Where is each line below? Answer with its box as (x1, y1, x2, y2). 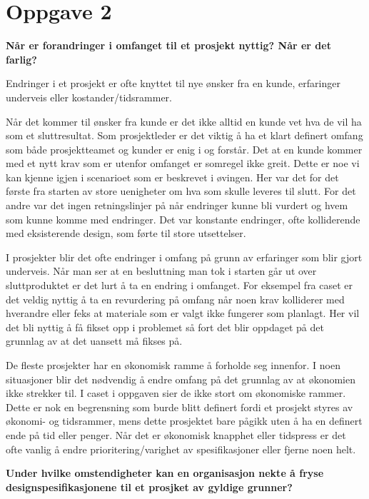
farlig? (6, 51, 37, 66)
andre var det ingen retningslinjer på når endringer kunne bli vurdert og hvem (6, 198, 348, 213)
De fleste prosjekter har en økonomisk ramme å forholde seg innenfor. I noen (6, 358, 340, 372)
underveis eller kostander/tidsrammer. (6, 89, 172, 104)
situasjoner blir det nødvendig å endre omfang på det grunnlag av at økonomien (6, 371, 355, 386)
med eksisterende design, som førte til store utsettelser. (6, 226, 246, 241)
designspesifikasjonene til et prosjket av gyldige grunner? (6, 479, 293, 494)
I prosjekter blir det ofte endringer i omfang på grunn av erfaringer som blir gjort (6, 249, 363, 264)
